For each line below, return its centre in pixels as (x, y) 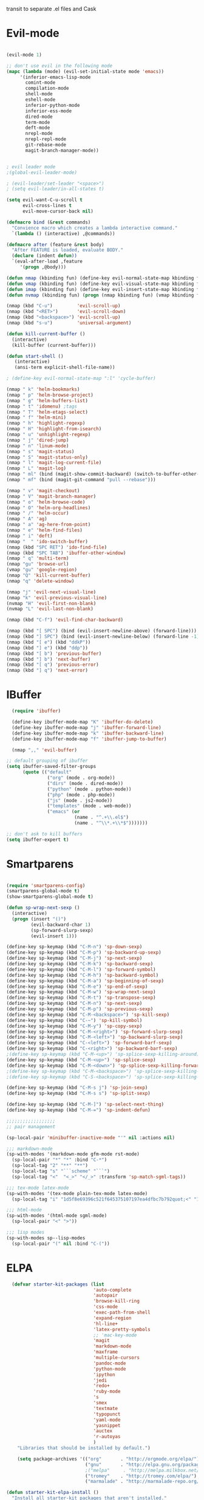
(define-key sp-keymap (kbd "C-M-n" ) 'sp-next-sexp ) (74, 1004)
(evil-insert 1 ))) (54, 936)
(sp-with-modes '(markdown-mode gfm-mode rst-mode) (73, 1154)
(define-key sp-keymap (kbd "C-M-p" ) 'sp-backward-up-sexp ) (84, 953)
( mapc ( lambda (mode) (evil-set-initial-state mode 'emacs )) (85, 71)
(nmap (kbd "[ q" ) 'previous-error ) (53, 665)
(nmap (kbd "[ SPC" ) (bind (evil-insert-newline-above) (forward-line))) (102, 631)
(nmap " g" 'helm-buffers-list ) (47, 400)
